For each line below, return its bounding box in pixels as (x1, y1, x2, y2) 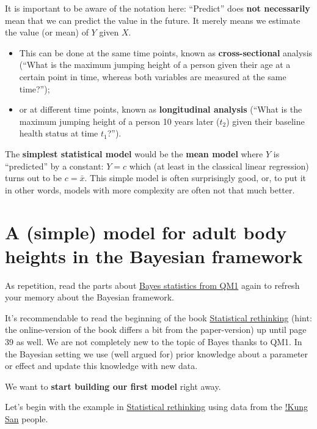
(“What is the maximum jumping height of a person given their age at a (19, 58, 291, 71)
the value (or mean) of (5, 26, 89, 39)
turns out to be (5, 171, 62, 184)
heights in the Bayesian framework (5, 243, 303, 268)
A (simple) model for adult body (5, 219, 287, 244)
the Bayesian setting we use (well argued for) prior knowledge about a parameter (5, 347, 308, 360)
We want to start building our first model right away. (5, 379, 221, 392)
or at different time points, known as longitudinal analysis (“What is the (19, 103, 302, 116)
